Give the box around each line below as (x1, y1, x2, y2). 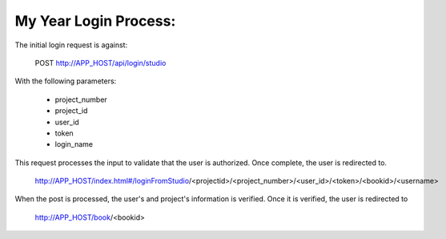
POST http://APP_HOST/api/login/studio (34, 58, 167, 67)
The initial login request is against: (14, 40, 128, 50)
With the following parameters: (14, 76, 117, 86)
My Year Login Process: (14, 12, 176, 30)
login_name (54, 140, 94, 149)
